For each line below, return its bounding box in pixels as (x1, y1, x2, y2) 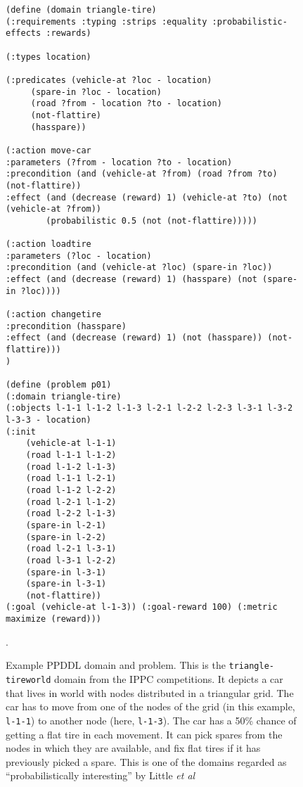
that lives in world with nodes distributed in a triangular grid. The (6, 685, 294, 700)
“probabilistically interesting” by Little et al (6, 768, 195, 783)
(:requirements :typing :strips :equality (6, 16, 207, 27)
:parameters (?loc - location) (6, 250, 152, 261)
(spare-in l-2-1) (25, 520, 107, 530)
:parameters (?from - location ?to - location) (6, 157, 233, 167)
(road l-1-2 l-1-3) (25, 461, 117, 472)
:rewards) (46, 28, 91, 39)
